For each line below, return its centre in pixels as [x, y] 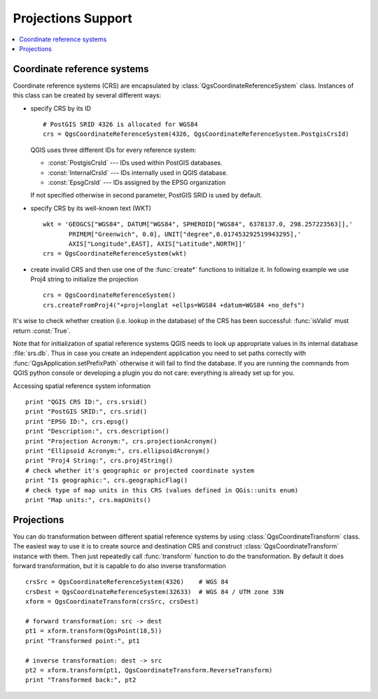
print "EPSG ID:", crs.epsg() [77, 421]
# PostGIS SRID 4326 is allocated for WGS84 [121, 125]
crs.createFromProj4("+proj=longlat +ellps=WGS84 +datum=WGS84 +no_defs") [174, 305]
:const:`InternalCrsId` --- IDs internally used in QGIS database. [138, 172]
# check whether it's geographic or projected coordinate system [140, 470]
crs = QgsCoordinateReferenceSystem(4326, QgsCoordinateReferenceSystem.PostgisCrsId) [196, 134]
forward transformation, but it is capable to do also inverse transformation [120, 566]
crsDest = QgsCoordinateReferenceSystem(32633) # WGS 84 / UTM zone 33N [155, 591]
